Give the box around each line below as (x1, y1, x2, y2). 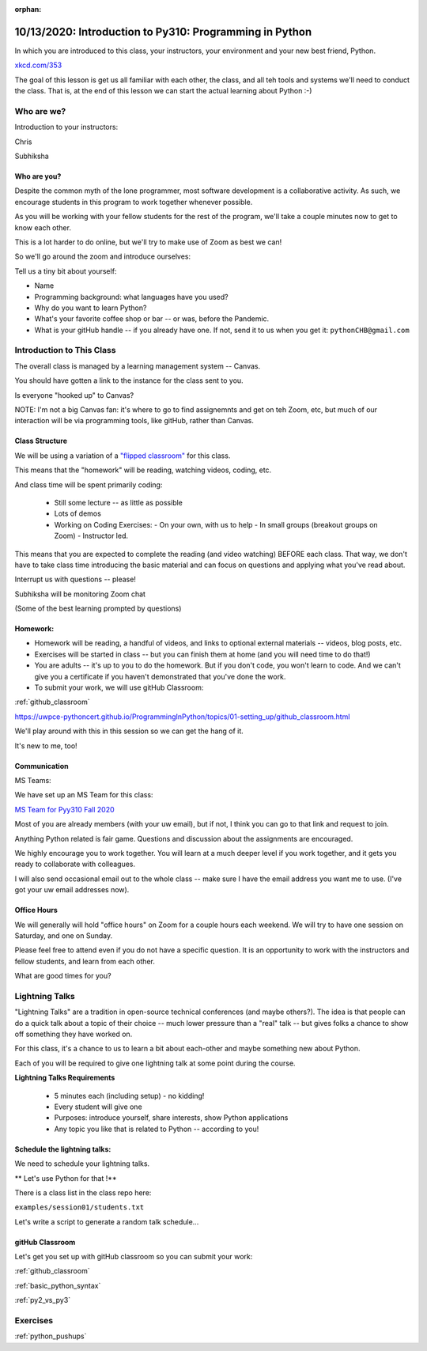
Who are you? (14, 172, 62, 181)
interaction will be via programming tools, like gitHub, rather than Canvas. (14, 416, 255, 426)
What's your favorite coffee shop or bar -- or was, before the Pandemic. (34, 314, 270, 324)
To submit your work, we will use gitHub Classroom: (34, 683, 204, 692)
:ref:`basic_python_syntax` (14, 1281, 101, 1290)
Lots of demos (54, 509, 102, 518)
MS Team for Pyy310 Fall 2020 (14, 804, 115, 814)
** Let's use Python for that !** (14, 1173, 118, 1183)
